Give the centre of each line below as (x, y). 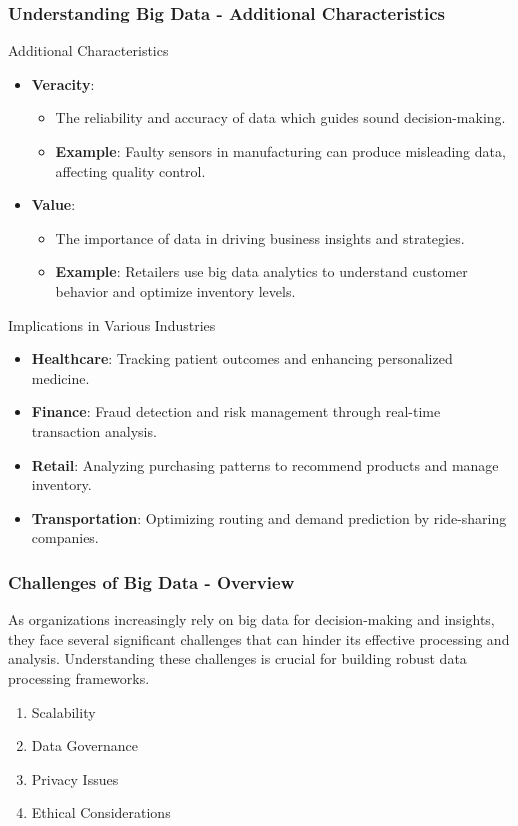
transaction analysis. (94, 430)
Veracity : (63, 83)
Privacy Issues (75, 778)
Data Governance (84, 745)
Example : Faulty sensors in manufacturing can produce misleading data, (280, 151)
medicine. (60, 377)
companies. (65, 537)
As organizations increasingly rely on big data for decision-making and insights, (251, 619)
